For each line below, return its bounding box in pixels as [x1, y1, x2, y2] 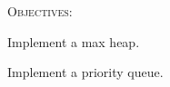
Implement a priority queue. [7, 63, 164, 82]
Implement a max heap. [7, 32, 140, 51]
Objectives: [7, 2, 73, 20]
